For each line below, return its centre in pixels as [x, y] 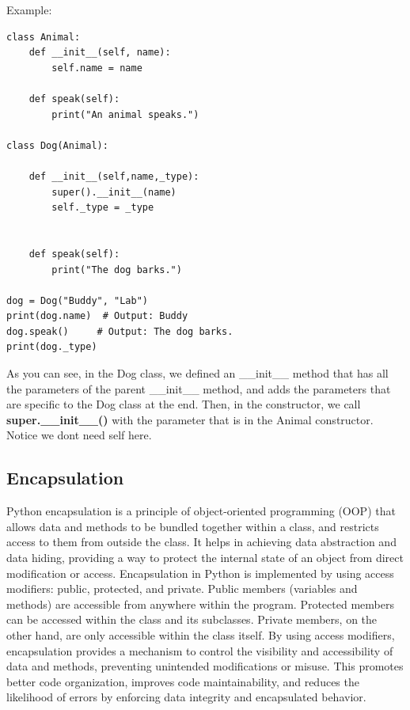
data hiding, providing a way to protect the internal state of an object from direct [205, 558]
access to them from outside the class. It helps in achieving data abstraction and [201, 542]
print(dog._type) [52, 347]
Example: [29, 9]
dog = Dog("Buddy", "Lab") [77, 300]
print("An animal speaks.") [125, 114]
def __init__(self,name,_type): [114, 176]
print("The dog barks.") [117, 270]
